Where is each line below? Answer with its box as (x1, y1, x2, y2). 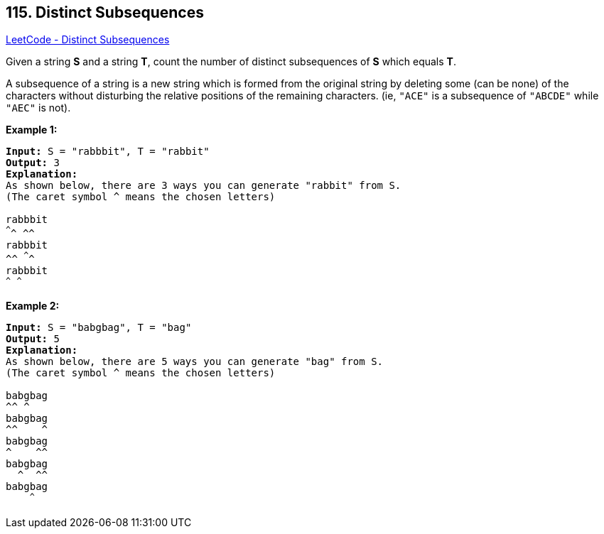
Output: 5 (6, 333, 60, 345)
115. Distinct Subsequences (6, 4, 204, 21)
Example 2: (6, 300, 60, 312)
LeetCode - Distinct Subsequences (6, 33, 170, 46)
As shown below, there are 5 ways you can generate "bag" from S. (6, 356, 384, 368)
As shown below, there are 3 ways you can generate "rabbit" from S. (6, 180, 401, 192)
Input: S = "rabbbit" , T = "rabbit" (6, 146, 210, 158)
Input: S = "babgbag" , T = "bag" (6, 322, 192, 334)
